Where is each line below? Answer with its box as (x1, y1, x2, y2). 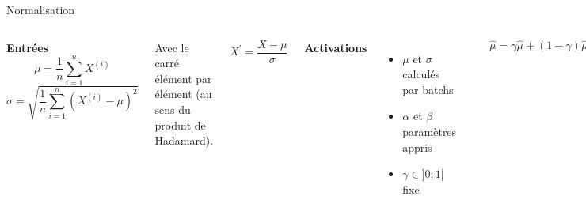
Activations (304, 39, 367, 55)
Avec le (154, 39, 189, 55)
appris (402, 138, 432, 155)
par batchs (402, 81, 454, 97)
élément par (154, 70, 212, 86)
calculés (402, 66, 440, 82)
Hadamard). (154, 132, 214, 149)
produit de (154, 116, 206, 133)
